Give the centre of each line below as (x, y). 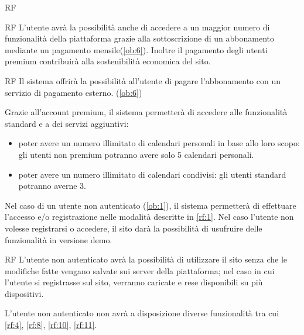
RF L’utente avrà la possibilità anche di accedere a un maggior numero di (137, 27)
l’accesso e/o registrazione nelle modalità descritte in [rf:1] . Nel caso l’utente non (149, 217)
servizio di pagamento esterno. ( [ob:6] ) (74, 92)
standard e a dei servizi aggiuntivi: (67, 123)
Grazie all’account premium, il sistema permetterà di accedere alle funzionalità (146, 112)
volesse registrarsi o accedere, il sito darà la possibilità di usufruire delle (134, 228)
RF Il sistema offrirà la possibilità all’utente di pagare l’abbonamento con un (143, 80)
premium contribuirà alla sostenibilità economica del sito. (108, 61)
